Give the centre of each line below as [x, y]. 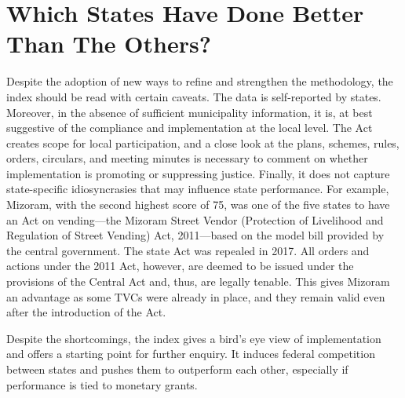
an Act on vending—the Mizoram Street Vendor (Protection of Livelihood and [195, 219]
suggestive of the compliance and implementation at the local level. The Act [190, 128]
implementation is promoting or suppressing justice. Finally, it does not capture [198, 173]
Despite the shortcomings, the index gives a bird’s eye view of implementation [194, 338]
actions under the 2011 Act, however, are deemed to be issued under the [180, 266]
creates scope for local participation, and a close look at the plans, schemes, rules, [203, 142]
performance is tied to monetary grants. [102, 384]
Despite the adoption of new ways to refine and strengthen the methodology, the [200, 81]
